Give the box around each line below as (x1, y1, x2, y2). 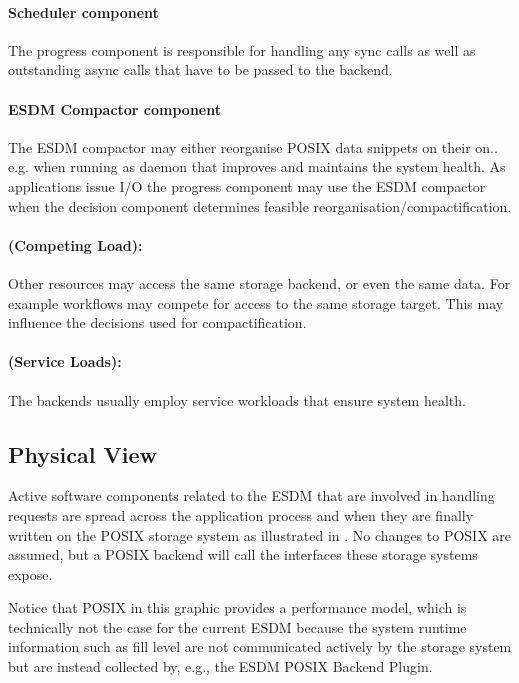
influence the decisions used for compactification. (8, 312, 307, 333)
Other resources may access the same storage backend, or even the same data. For (8, 272, 511, 293)
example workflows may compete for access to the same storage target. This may (8, 292, 504, 313)
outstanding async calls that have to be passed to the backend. (8, 59, 393, 80)
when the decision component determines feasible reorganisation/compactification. (8, 195, 512, 216)
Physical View (8, 438, 157, 469)
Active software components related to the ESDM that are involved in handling (8, 485, 495, 506)
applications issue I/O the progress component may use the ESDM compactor (8, 175, 486, 196)
